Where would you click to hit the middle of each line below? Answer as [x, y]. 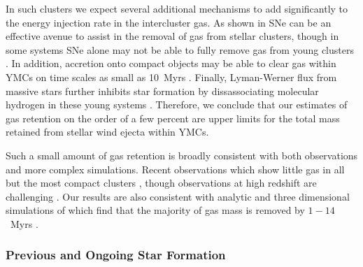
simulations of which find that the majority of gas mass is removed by [155, 210]
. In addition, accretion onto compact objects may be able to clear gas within [171, 63]
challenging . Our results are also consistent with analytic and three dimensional [178, 196]
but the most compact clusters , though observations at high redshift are [161, 183]
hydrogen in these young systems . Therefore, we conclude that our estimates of [177, 104]
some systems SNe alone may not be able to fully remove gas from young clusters [180, 49]
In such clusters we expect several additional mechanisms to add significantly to [177, 8]
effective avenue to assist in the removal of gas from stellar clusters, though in [172, 36]
